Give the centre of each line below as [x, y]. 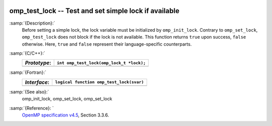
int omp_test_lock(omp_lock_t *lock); [101, 63]
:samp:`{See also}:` [29, 92]
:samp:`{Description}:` [32, 23]
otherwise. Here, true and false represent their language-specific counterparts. [107, 44]
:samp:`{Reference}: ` [31, 108]
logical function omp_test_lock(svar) [99, 82]
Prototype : [38, 63]
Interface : [37, 82]
